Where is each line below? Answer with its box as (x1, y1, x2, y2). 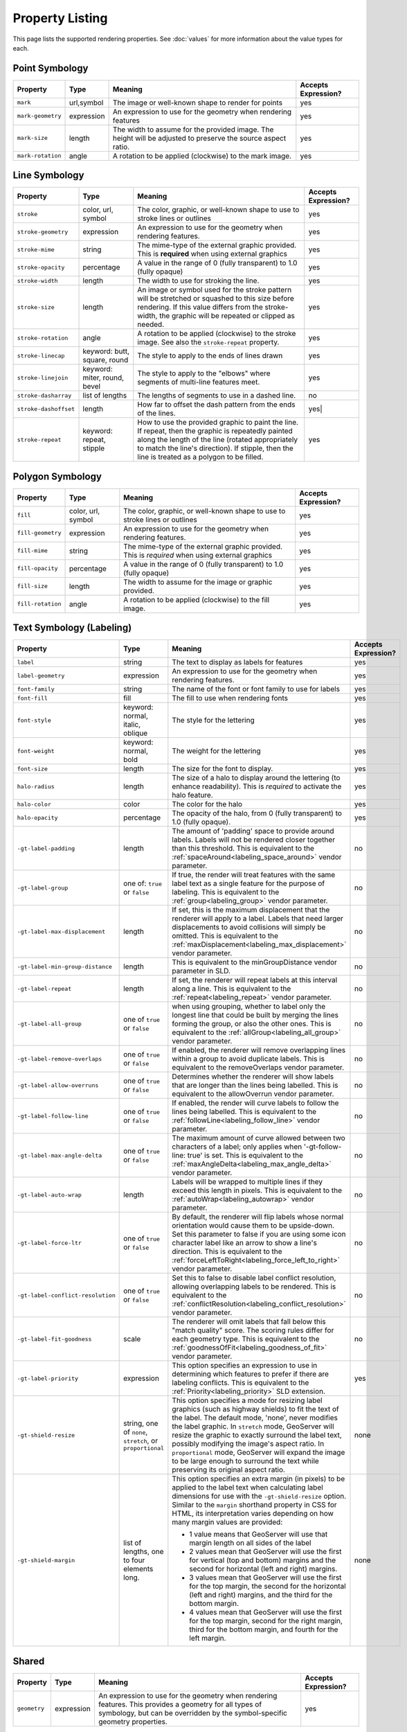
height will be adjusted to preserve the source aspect (112, 133, 287, 143)
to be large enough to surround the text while (172, 1456, 320, 1466)
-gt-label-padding (17, 845, 75, 852)
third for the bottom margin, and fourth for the (189, 1625, 338, 1634)
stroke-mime (17, 246, 55, 253)
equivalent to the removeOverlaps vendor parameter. (172, 1063, 345, 1072)
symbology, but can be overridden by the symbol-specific (98, 1708, 287, 1717)
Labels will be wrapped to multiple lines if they (172, 1177, 323, 1187)
